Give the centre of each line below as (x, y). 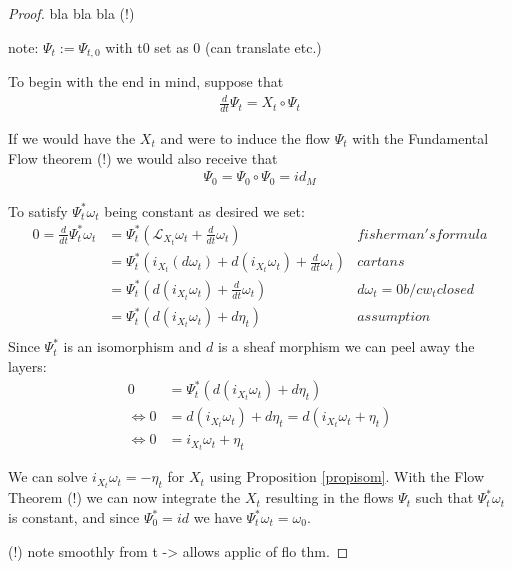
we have (217, 517)
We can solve (48, 476)
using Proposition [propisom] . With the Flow (347, 476)
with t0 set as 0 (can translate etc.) (213, 46)
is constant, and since (74, 517)
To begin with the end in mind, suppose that (146, 81)
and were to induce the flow (245, 138)
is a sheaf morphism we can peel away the (346, 346)
